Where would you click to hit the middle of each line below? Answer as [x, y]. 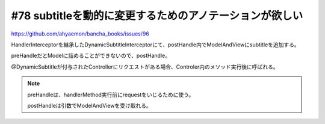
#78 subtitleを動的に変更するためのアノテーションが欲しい [157, 16]
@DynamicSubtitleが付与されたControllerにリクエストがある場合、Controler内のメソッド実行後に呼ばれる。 [145, 67]
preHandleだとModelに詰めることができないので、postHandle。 [91, 56]
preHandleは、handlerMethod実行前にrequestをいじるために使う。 [111, 95]
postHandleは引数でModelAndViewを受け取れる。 [89, 105]
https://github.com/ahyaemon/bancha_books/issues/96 [80, 34]
